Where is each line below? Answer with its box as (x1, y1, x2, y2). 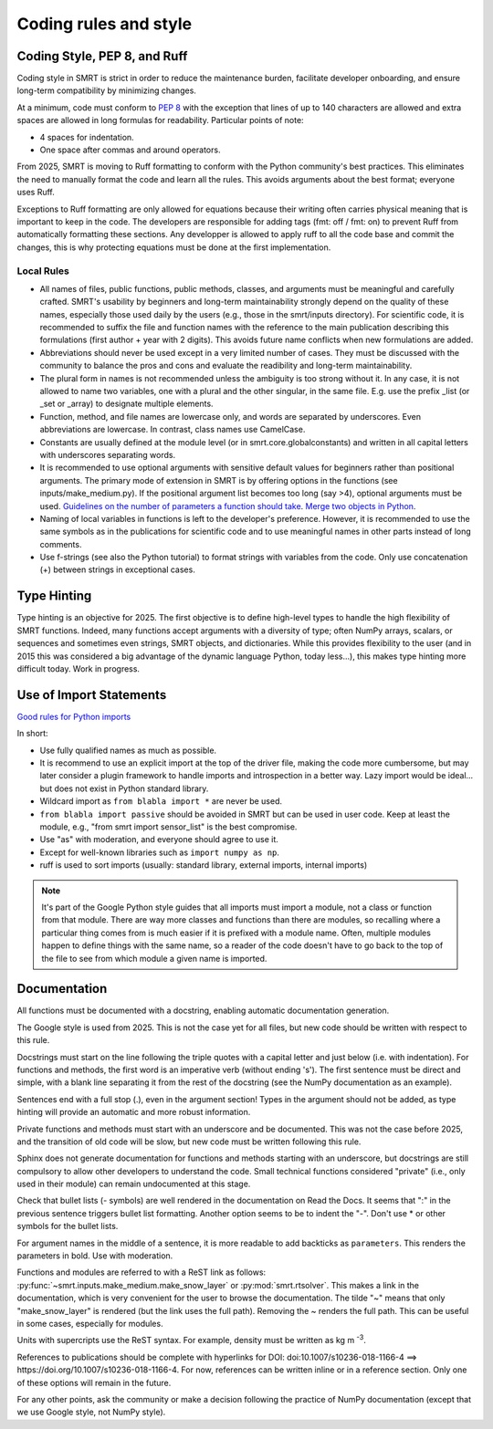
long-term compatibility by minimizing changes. (16, 85, 196, 96)
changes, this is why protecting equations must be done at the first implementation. (16, 242, 331, 253)
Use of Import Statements (16, 687, 167, 703)
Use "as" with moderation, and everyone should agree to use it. (39, 834, 278, 845)
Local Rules (16, 265, 70, 277)
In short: (16, 728, 49, 739)
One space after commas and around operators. (39, 144, 221, 155)
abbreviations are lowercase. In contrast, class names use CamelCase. (39, 424, 306, 435)
